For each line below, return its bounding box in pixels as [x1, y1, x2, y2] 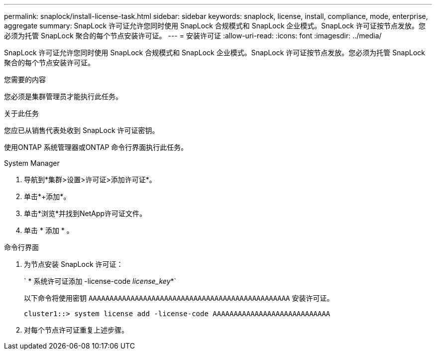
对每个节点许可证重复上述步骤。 [24, 326, 128, 334]
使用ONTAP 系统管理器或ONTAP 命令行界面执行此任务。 [4, 143, 188, 151]
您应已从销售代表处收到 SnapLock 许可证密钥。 [4, 126, 159, 134]
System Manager [4, 159, 60, 167]
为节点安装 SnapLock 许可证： [24, 260, 123, 268]
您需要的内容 [4, 75, 46, 84]
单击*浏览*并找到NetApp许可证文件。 [24, 209, 147, 218]
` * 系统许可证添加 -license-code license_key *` [24, 277, 177, 285]
